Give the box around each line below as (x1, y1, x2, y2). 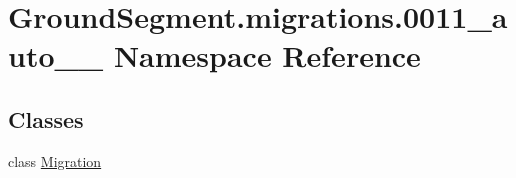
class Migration (8, 150, 102, 171)
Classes (8, 103, 84, 134)
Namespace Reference (113, 35, 421, 76)
